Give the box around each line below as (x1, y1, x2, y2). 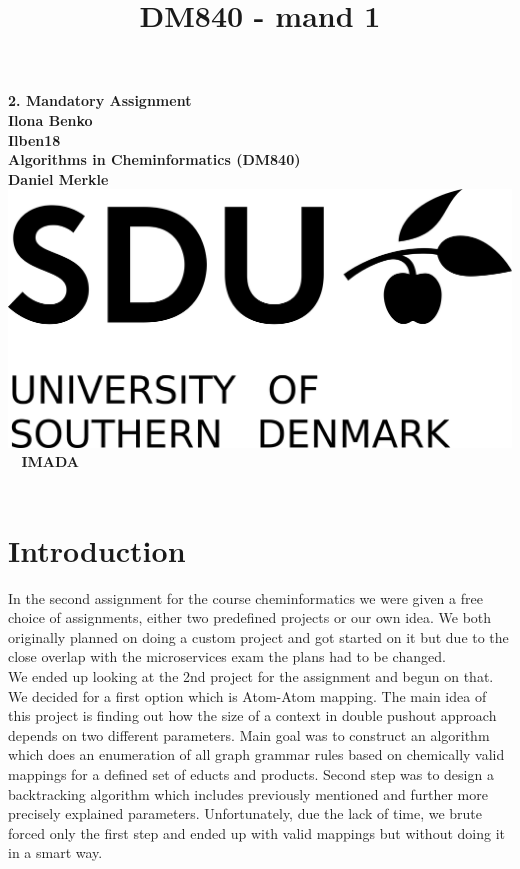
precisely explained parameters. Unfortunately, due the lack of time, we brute (8, 803, 483, 824)
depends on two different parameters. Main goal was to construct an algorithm (8, 724, 490, 745)
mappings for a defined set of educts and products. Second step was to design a (8, 763, 494, 784)
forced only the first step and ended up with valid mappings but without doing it (8, 822, 505, 843)
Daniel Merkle (8, 168, 109, 189)
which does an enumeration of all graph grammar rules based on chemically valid (8, 744, 505, 765)
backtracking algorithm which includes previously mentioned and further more (8, 783, 488, 804)
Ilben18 (8, 129, 61, 150)
